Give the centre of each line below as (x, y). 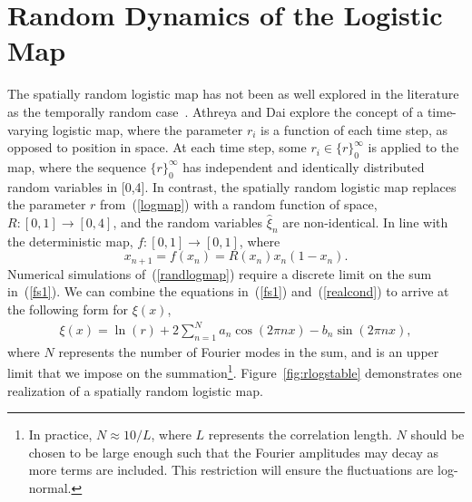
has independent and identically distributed (304, 166)
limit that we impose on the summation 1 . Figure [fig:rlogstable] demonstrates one (235, 372)
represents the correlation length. (300, 434)
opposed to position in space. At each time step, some (157, 147)
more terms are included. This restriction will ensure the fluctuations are (231, 470)
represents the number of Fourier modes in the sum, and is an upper (249, 351)
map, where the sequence (77, 166)
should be (438, 434)
